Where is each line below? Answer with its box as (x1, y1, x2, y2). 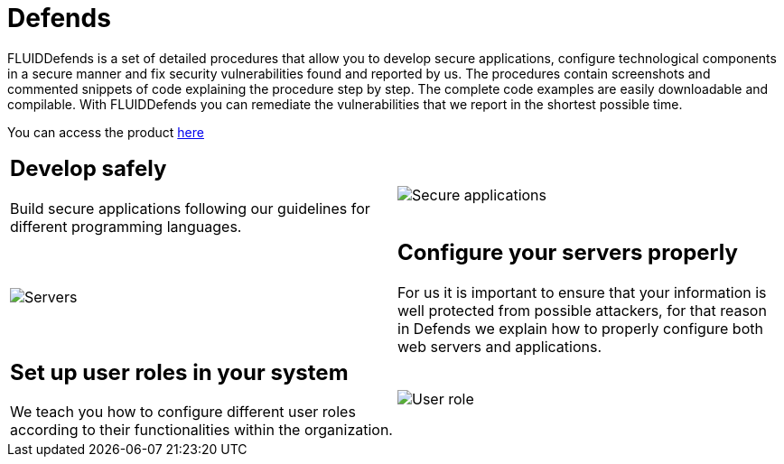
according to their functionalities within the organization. (10, 421, 393, 440)
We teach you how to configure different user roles (10, 403, 356, 422)
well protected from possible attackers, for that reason (397, 301, 767, 320)
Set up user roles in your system (10, 358, 349, 385)
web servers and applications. (397, 337, 602, 356)
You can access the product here (7, 124, 204, 140)
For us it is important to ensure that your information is (397, 283, 767, 302)
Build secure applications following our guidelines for (10, 199, 370, 218)
